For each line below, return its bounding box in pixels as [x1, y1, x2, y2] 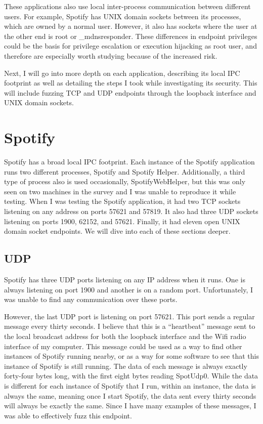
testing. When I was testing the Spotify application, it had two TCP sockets [4, 196, 241, 206]
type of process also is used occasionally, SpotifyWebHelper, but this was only [4, 176, 246, 187]
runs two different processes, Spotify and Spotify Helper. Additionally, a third [4, 166, 245, 177]
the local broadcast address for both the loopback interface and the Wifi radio [4, 330, 246, 341]
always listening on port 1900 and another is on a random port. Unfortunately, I [4, 284, 253, 294]
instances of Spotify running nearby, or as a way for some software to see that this [4, 351, 259, 361]
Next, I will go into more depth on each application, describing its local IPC [4, 67, 240, 78]
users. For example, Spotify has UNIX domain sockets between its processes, [4, 11, 241, 21]
